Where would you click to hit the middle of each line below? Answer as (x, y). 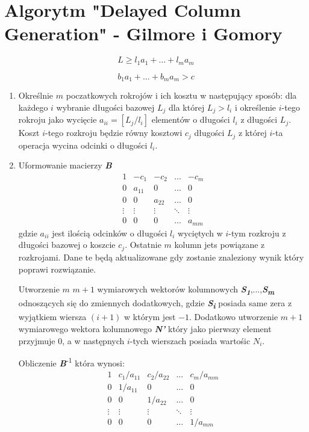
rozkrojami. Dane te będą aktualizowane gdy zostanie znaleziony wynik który (161, 257)
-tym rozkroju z (257, 233)
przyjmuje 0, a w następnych (71, 340)
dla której (187, 107)
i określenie (255, 107)
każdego (33, 107)
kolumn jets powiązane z (220, 245)
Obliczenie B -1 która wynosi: (71, 362)
